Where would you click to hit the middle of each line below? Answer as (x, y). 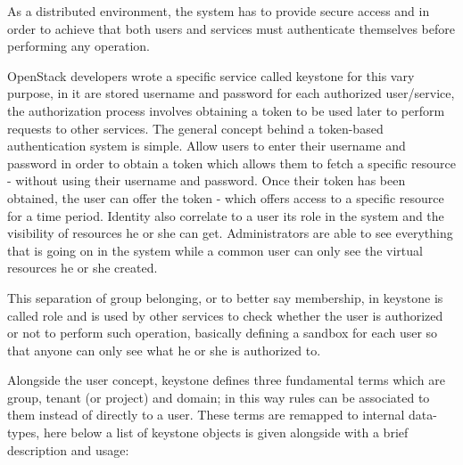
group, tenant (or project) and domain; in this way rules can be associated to (219, 397)
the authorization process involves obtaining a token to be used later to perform (226, 110)
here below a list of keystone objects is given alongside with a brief (226, 432)
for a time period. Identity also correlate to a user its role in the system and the (226, 215)
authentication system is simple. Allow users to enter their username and (207, 146)
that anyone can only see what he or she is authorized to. (164, 350)
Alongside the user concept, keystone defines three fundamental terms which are (226, 380)
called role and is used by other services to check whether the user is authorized (225, 315)
